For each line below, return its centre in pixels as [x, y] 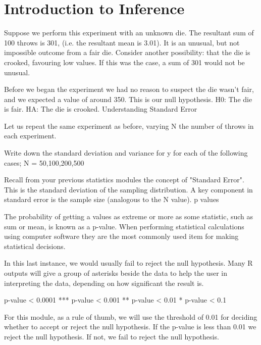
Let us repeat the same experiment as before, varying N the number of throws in [129, 126]
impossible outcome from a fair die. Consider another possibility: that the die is [127, 52]
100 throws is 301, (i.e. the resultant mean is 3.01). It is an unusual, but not [122, 42]
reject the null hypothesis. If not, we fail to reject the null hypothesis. [112, 336]
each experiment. [30, 136]
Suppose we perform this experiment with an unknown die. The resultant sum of [129, 33]
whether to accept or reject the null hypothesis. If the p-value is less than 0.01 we [130, 327]
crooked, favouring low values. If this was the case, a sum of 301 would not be [124, 62]
